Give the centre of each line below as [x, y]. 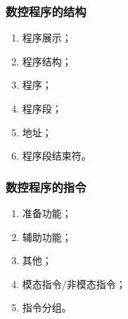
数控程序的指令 [46, 187]
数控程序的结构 [46, 11]
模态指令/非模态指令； [74, 284]
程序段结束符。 [57, 156]
